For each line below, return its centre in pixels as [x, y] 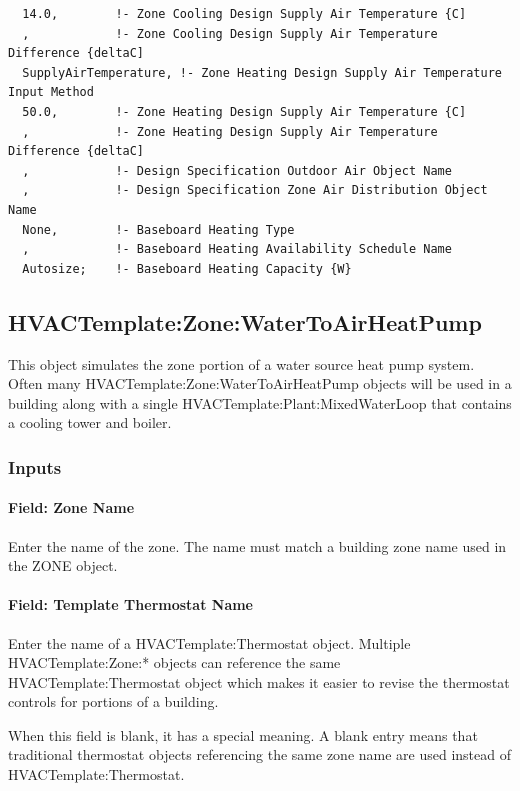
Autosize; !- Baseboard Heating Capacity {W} [187, 268]
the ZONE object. [63, 565]
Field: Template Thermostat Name [130, 604]
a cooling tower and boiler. [90, 422]
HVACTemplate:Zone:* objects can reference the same [174, 662]
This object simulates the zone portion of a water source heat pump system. [241, 363]
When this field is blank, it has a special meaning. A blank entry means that [243, 734]
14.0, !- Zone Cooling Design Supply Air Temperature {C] [244, 14]
